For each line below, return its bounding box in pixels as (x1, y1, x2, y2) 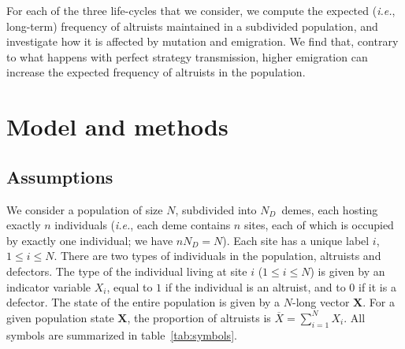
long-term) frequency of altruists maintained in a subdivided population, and (6, 17, 378, 34)
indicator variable (6, 278, 91, 295)
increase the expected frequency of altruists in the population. (6, 64, 306, 80)
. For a (362, 294, 395, 310)
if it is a (359, 278, 396, 295)
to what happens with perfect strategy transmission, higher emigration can (6, 48, 368, 65)
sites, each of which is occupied (243, 217, 394, 233)
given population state (6, 309, 114, 325)
